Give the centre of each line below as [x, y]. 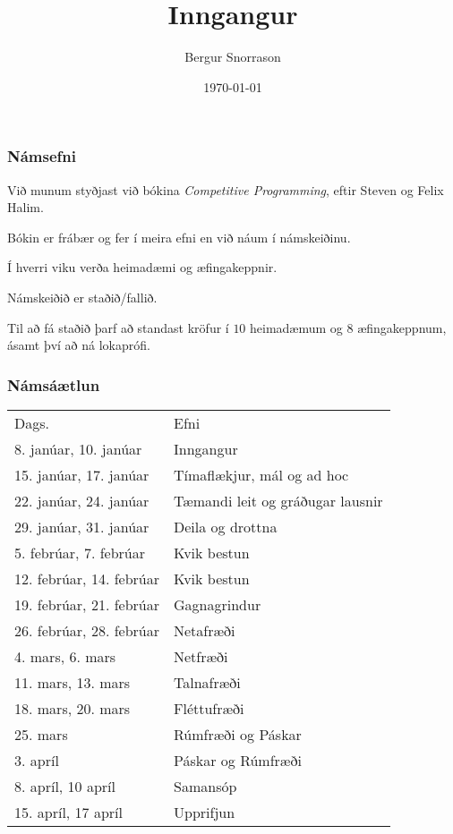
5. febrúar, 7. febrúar [80, 552]
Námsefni [42, 156]
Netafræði [205, 630]
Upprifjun [205, 812]
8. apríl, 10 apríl [65, 786]
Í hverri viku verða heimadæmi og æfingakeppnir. [142, 267]
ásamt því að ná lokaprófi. [79, 345]
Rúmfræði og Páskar [238, 734]
